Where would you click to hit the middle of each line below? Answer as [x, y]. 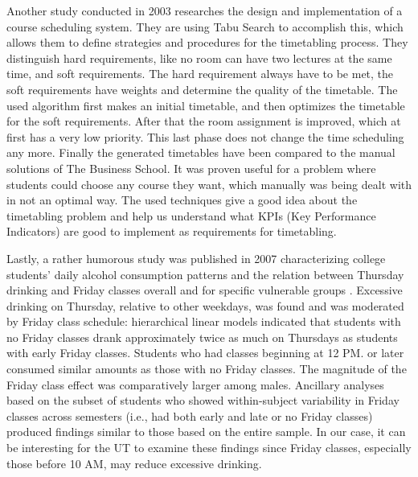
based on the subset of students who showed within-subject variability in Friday [203, 400]
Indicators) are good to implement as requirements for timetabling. [172, 231]
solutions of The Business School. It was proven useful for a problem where [191, 168]
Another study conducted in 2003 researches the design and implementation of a [205, 10]
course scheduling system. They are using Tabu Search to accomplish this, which [205, 26]
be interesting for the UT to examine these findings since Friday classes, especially [209, 448]
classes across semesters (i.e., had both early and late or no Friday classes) [190, 415]
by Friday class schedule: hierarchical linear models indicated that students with [204, 321]
